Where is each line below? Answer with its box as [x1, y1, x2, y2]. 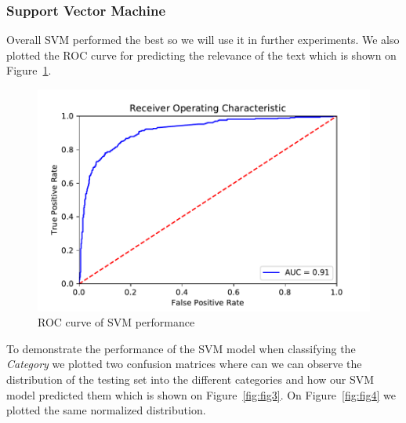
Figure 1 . [6, 62, 52, 78]
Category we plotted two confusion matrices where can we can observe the [6, 356, 362, 372]
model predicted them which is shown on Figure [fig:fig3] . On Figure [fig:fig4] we [6, 386, 396, 403]
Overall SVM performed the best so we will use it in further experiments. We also [6, 31, 400, 48]
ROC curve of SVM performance [38, 314, 195, 330]
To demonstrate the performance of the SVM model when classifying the [6, 340, 356, 356]
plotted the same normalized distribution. [6, 402, 206, 418]
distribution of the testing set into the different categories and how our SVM [6, 371, 375, 388]
